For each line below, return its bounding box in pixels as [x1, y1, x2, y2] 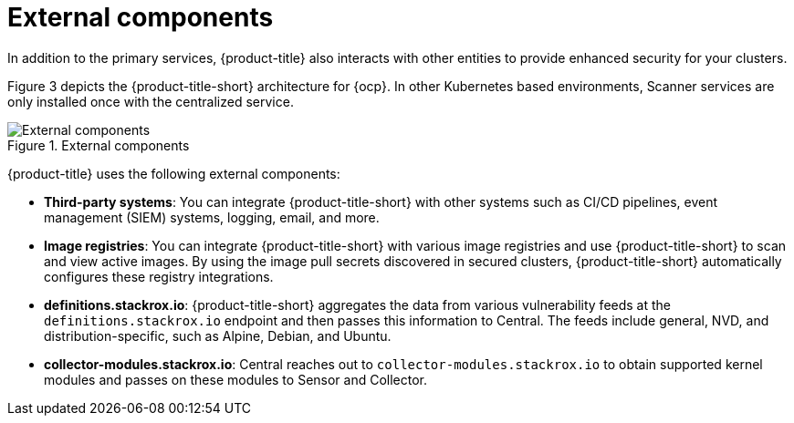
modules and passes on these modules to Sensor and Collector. [44, 371, 428, 387]
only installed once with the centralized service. [7, 93, 294, 109]
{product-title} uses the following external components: [7, 165, 340, 181]
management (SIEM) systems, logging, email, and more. [44, 209, 380, 225]
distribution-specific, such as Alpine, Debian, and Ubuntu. [44, 327, 392, 344]
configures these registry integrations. [44, 268, 274, 284]
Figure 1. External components [7, 137, 190, 153]
